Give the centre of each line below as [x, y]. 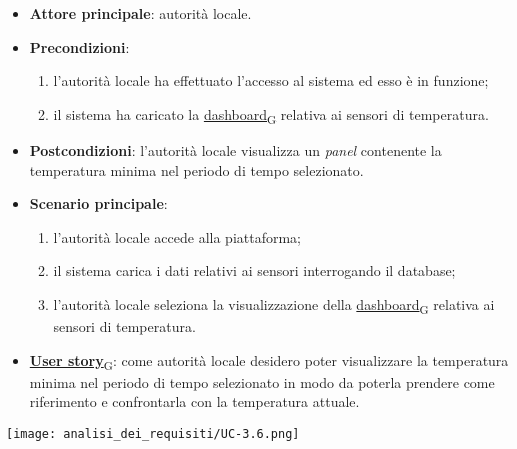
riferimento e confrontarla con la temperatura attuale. [194, 401]
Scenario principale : [98, 203]
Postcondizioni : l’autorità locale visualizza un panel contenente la [235, 149]
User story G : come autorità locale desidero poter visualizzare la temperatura [269, 361]
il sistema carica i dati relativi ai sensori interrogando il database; [254, 270]
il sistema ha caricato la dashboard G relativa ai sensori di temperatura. [271, 115]
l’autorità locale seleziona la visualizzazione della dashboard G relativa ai [274, 305]
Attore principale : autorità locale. [140, 13]
